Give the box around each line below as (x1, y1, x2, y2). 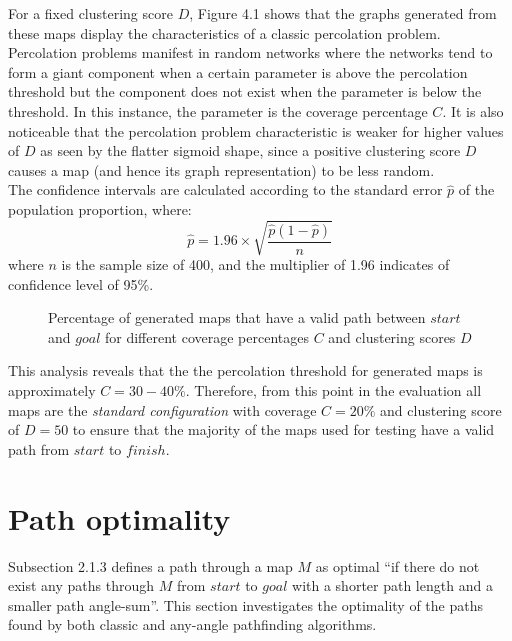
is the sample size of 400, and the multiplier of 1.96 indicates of (61, 254, 450, 275)
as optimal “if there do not (315, 555, 480, 576)
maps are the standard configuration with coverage (8, 399, 317, 420)
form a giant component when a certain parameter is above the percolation (8, 61, 468, 82)
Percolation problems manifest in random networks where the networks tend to (8, 42, 493, 63)
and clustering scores (328, 326, 456, 347)
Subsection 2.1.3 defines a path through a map (8, 555, 293, 576)
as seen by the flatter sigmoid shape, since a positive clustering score (40, 140, 461, 161)
